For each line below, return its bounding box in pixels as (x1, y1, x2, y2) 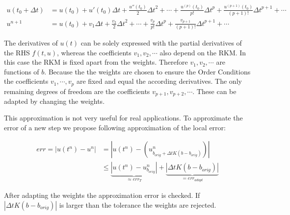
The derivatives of (4, 38, 58, 48)
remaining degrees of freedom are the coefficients (4, 86, 150, 96)
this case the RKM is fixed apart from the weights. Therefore (4, 57, 188, 67)
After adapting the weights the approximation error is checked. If (4, 190, 200, 200)
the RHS (4, 47, 30, 57)
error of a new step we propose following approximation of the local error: (4, 122, 226, 132)
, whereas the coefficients (57, 47, 132, 57)
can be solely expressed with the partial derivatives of (80, 38, 242, 48)
